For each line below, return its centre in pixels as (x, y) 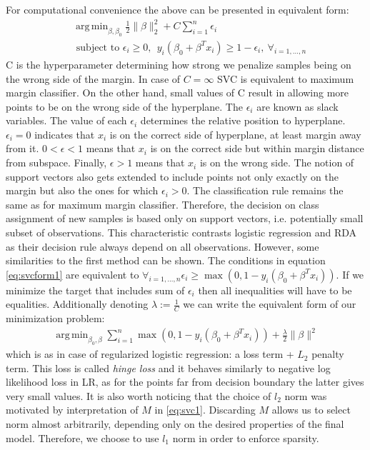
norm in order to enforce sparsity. (246, 437)
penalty (328, 354)
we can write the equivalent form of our (270, 304)
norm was (306, 395)
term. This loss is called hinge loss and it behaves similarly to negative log (168, 367)
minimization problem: (55, 318)
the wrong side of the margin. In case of (93, 78)
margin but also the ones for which (82, 190)
